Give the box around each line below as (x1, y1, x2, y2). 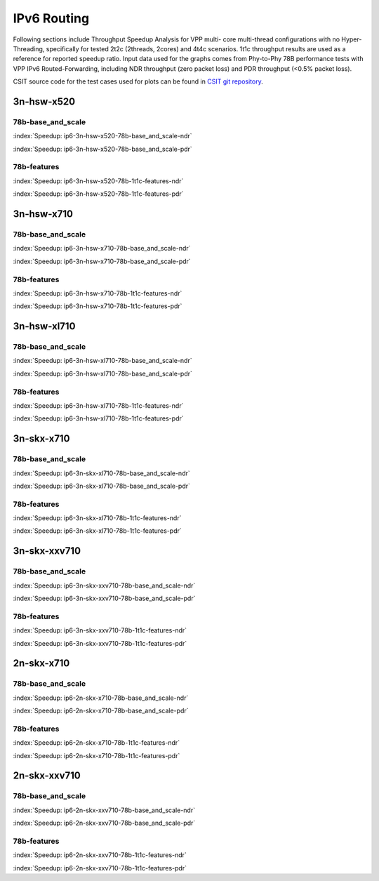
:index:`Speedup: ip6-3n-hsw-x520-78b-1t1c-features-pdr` (13, 190, 184, 198)
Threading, (13, 44, 45, 53)
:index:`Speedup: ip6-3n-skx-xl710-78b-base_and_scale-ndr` (13, 469, 191, 477)
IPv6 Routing (13, 11, 90, 26)
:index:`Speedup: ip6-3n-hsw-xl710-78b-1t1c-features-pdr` (13, 414, 184, 423)
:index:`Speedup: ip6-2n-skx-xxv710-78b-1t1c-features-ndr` (13, 851, 187, 859)
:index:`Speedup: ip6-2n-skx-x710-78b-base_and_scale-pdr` (13, 706, 189, 715)
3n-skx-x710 (13, 432, 70, 445)
